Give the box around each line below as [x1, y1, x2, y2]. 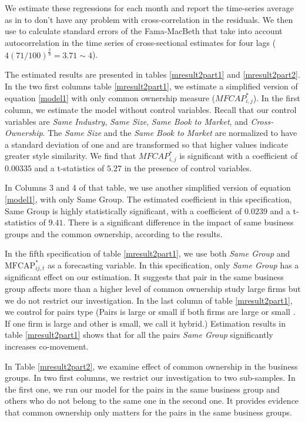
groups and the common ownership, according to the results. [5, 227, 223, 240]
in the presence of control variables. [124, 161, 252, 174]
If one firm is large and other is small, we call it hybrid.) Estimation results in [5, 317, 286, 329]
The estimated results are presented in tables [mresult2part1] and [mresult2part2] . [5, 68, 300, 81]
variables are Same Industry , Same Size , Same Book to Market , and [5, 115, 248, 127]
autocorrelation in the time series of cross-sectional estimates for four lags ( [5, 36, 276, 48]
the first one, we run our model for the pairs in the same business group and [5, 383, 280, 395]
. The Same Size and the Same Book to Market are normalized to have [42, 127, 297, 139]
